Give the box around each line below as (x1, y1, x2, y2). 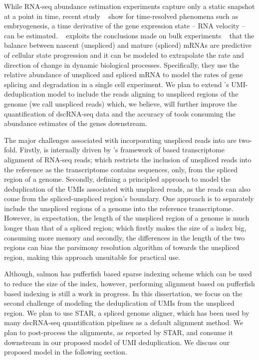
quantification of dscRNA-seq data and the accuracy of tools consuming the (4, 108, 236, 119)
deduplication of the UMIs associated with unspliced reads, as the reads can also (4, 183, 251, 194)
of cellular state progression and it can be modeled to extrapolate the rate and (4, 49, 244, 60)
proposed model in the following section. (4, 347, 127, 357)
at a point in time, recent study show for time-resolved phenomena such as (4, 10, 239, 21)
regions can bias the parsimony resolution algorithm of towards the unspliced (4, 242, 240, 252)
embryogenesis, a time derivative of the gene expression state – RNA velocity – (4, 20, 246, 31)
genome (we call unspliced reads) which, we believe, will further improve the (4, 98, 237, 109)
